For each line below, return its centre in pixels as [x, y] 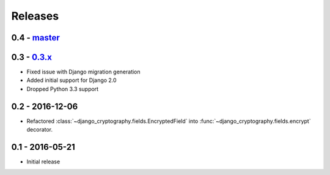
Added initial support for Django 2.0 [71, 80]
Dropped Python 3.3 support [63, 89]
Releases [35, 16]
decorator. [40, 130]
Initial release [43, 162]
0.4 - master [36, 38]
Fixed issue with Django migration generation [83, 72]
